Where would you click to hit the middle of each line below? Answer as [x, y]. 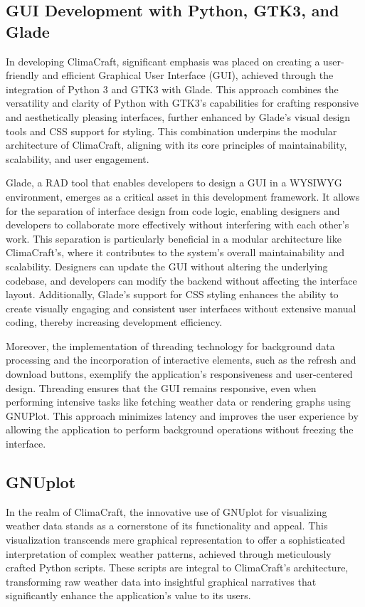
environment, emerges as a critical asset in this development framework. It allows [183, 196]
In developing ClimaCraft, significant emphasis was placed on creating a [163, 61]
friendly [22, 75]
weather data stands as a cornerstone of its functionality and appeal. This [167, 526]
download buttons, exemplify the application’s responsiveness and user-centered [179, 374]
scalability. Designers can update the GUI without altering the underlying [167, 266]
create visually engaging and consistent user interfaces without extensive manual [181, 308]
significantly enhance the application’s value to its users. [128, 595]
